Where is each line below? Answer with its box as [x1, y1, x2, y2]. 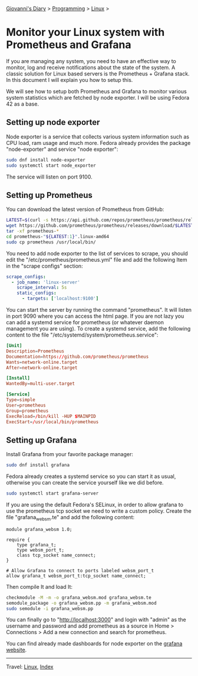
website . [6, 647, 27, 654]
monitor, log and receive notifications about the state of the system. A [6, 64, 176, 71]
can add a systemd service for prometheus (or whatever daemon [6, 319, 164, 326]
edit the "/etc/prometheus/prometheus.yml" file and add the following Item [6, 256, 187, 263]
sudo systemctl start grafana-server [6, 490, 99, 497]
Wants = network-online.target [6, 359, 78, 365]
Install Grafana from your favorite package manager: [6, 451, 134, 458]
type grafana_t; [16, 542, 57, 548]
